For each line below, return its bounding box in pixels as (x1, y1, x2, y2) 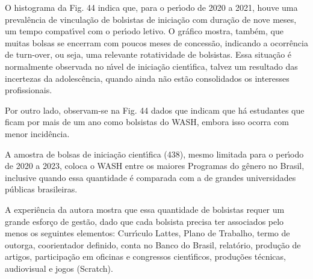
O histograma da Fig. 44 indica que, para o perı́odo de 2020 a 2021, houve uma (5, 1, 298, 13)
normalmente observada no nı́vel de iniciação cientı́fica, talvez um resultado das (5, 60, 298, 72)
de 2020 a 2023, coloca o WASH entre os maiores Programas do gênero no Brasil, (5, 159, 305, 172)
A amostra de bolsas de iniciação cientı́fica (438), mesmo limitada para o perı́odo (5, 147, 304, 160)
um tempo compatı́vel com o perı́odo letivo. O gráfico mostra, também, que (5, 25, 284, 37)
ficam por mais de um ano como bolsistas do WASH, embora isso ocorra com (5, 115, 289, 128)
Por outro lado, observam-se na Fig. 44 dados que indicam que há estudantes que (5, 103, 305, 116)
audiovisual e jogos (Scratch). (5, 262, 113, 274)
